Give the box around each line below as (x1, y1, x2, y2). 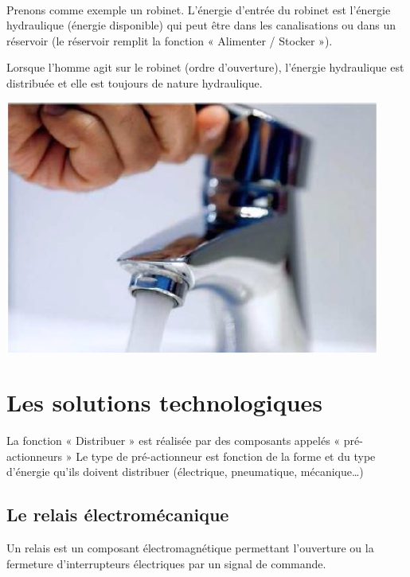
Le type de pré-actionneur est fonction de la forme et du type (76, 447, 376, 464)
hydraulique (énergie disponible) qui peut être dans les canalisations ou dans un (6, 17, 396, 33)
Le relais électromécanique (6, 502, 229, 527)
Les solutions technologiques (6, 386, 323, 419)
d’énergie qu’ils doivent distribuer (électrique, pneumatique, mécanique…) (6, 463, 364, 480)
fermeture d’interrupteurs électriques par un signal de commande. (6, 555, 326, 571)
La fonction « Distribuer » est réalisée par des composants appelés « (6, 432, 341, 449)
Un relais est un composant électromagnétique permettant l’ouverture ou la (6, 540, 374, 556)
